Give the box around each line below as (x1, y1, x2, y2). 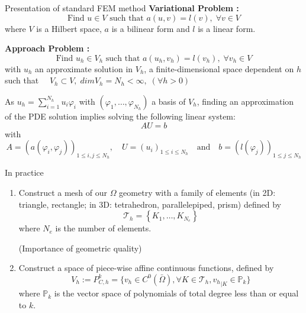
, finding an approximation (197, 95, 294, 107)
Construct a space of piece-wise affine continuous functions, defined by (18, 262, 274, 274)
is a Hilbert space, (36, 22, 102, 34)
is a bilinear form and (111, 22, 190, 34)
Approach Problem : (5, 42, 90, 54)
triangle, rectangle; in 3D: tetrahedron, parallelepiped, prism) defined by (18, 198, 281, 210)
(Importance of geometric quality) (18, 241, 142, 254)
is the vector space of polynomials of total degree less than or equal (54, 287, 299, 299)
